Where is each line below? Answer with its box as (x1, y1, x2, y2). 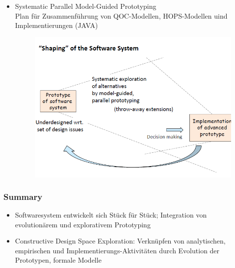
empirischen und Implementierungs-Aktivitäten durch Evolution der (15, 245, 220, 255)
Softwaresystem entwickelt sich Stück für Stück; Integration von (15, 210, 207, 219)
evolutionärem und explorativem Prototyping (15, 219, 151, 229)
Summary (3, 190, 43, 202)
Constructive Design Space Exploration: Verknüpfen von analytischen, (15, 236, 226, 246)
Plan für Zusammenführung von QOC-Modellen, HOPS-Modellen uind (15, 10, 228, 21)
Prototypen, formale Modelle (15, 255, 102, 265)
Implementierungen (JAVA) (15, 20, 98, 30)
